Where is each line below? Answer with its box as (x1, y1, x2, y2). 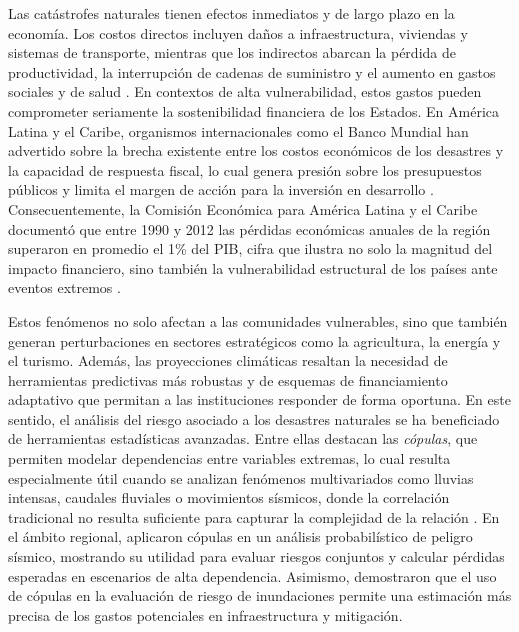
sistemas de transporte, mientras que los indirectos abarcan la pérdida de (8, 42, 456, 63)
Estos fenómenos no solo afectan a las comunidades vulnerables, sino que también (8, 310, 508, 331)
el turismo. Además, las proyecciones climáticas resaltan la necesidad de (8, 350, 448, 371)
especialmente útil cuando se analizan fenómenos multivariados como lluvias (8, 467, 474, 488)
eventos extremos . (8, 277, 121, 298)
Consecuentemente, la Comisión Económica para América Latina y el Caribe (8, 198, 478, 219)
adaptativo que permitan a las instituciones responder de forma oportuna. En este (8, 389, 511, 410)
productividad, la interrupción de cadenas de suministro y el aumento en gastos (8, 61, 496, 82)
